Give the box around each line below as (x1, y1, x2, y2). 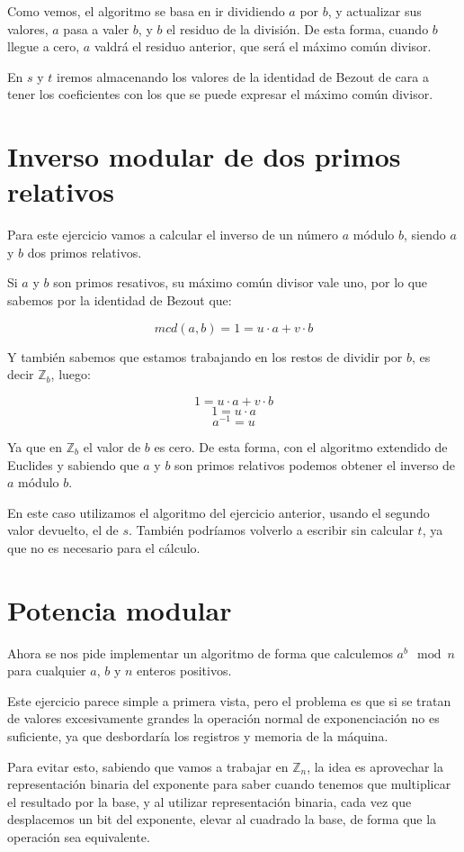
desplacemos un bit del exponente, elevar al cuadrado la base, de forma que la (7, 810, 437, 829)
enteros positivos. (137, 661, 232, 680)
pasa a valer (63, 19, 129, 38)
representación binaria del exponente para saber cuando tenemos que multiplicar (7, 775, 451, 793)
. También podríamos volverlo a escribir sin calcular (128, 521, 414, 539)
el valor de (83, 437, 141, 456)
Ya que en (7, 437, 63, 456)
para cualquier (7, 661, 86, 680)
